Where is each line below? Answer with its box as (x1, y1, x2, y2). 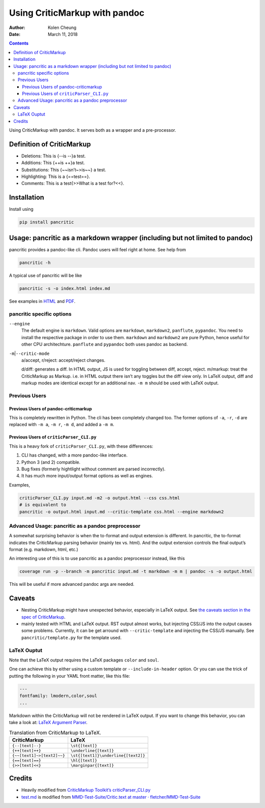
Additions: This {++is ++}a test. (21, 160, 85, 166)
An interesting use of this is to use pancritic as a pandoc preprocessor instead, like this (9, 555, 185, 561)
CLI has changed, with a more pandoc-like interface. (21, 452, 128, 458)
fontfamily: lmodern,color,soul (19, 693, 98, 699)
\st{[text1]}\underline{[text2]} (70, 752, 146, 758)
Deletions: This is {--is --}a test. (21, 153, 86, 159)
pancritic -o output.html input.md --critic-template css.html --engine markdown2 (19, 509, 224, 515)
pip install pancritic (19, 219, 74, 225)
